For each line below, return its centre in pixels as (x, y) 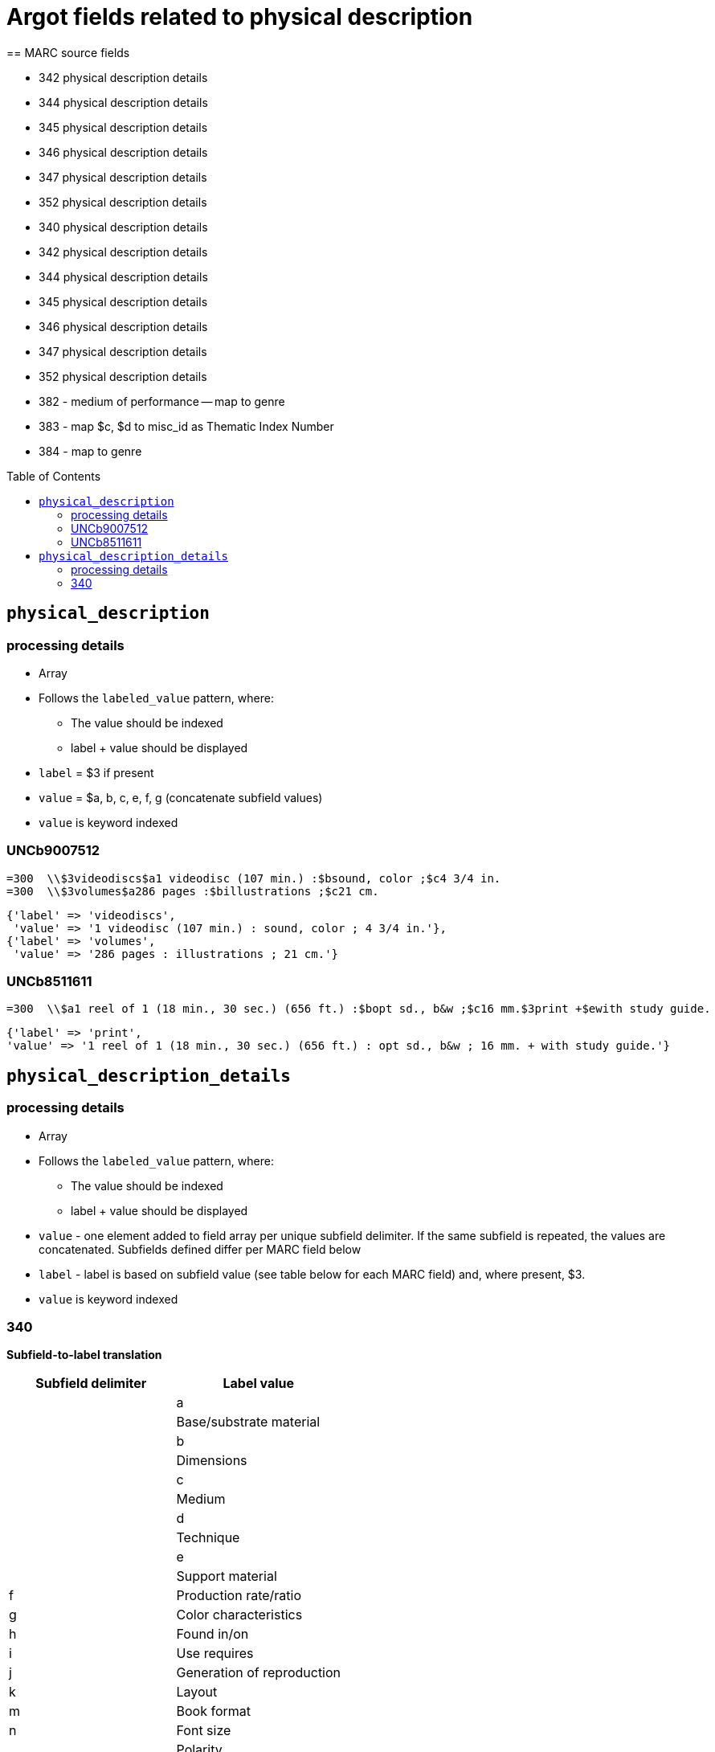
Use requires (215, 1654)
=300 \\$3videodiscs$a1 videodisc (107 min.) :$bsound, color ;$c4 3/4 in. (254, 878)
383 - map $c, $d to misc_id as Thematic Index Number (186, 426)
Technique (208, 1538)
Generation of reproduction (259, 1673)
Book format (214, 1711)
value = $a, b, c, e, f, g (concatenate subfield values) (181, 797)
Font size (204, 1731)
